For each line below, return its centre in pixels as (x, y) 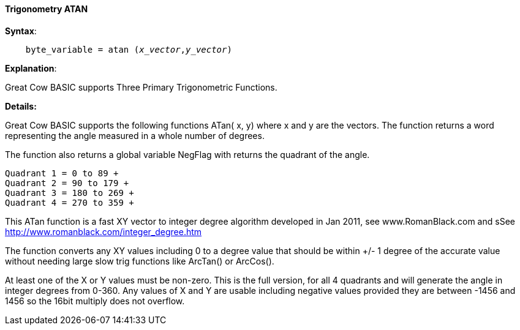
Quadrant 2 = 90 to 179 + (67, 183)
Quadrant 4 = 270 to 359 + (70, 202)
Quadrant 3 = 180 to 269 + (70, 193)
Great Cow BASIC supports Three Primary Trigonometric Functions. (141, 87)
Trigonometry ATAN (47, 9)
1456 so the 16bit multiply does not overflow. (95, 301)
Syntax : (21, 31)
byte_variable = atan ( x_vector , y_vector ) (129, 49)
